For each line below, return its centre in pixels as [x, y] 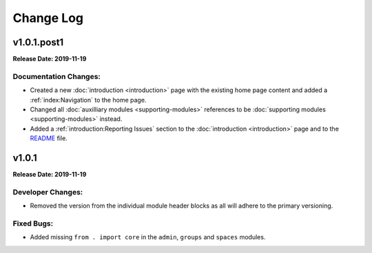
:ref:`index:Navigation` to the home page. [88, 100]
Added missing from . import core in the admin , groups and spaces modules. [148, 237]
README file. [49, 138]
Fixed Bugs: [33, 223]
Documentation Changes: [57, 76]
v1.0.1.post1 [38, 42]
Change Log [48, 18]
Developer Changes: [48, 192]
